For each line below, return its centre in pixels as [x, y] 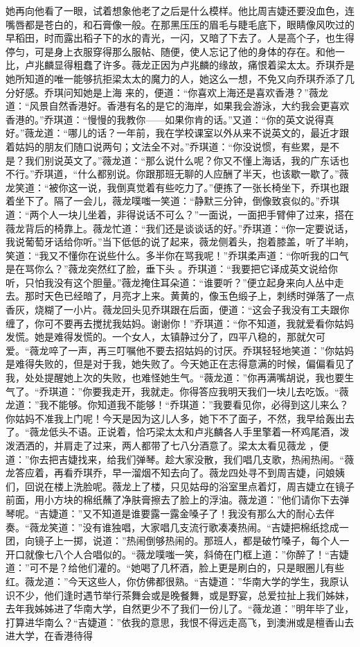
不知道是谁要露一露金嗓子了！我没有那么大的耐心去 [209, 513]
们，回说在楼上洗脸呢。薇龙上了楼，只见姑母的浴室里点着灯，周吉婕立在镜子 [180, 486]
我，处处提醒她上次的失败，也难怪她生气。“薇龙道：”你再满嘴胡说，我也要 [175, 378]
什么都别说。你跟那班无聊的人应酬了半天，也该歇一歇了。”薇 [213, 174]
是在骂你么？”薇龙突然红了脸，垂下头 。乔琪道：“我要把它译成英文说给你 [172, 269]
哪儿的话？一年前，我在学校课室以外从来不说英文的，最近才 [204, 133]
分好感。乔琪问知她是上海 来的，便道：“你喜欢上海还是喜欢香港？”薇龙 [167, 92]
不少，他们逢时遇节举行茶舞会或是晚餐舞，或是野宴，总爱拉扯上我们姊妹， [184, 595]
